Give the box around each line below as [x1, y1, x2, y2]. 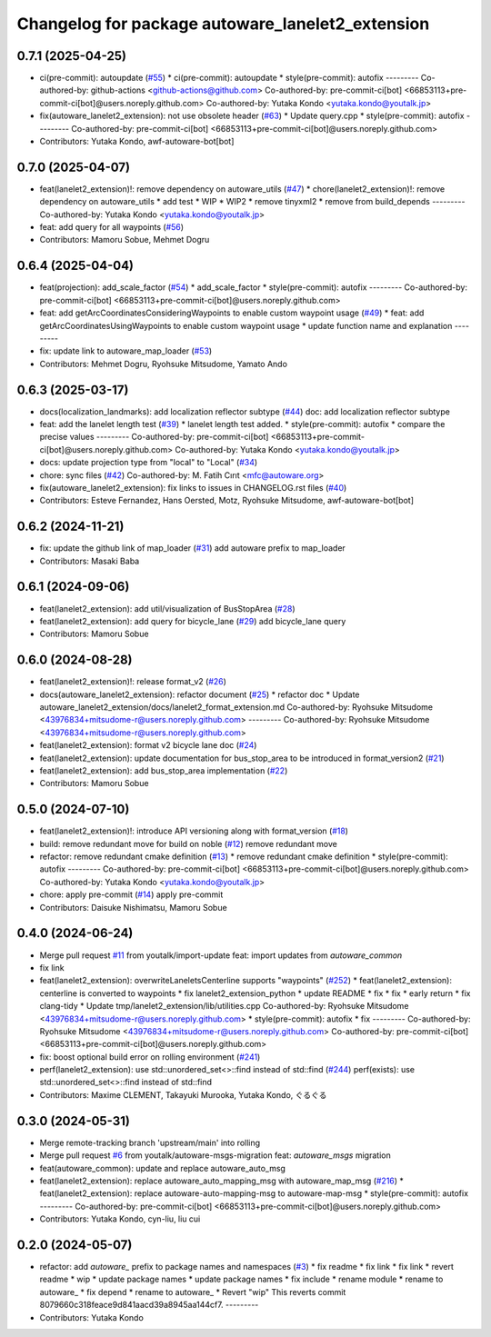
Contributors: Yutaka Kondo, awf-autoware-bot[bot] [39, 136, 235, 147]
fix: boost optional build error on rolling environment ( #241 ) [39, 1051, 261, 1063]
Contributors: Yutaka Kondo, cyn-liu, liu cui [39, 1213, 201, 1224]
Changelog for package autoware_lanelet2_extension [16, 14, 430, 34]
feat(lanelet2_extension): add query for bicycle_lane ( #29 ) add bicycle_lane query [39, 615, 346, 626]
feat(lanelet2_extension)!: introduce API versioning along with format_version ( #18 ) [39, 825, 349, 836]
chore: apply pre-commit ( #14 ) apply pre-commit [39, 889, 224, 900]
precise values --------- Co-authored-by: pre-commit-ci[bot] [39, 432, 269, 443]
